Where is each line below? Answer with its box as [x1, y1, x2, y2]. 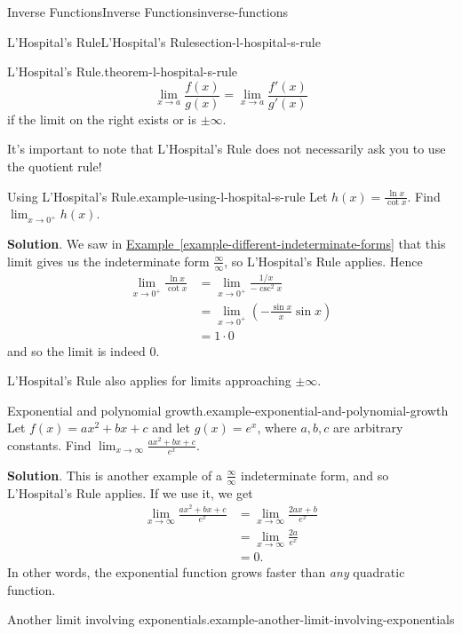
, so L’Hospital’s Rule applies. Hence [224, 251, 423, 270]
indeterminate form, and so [241, 465, 389, 484]
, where [257, 418, 297, 437]
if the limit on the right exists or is [7, 109, 197, 128]
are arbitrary [333, 418, 403, 437]
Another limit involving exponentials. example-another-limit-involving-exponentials [7, 610, 455, 629]
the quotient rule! [7, 157, 102, 176]
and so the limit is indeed [7, 341, 146, 360]
